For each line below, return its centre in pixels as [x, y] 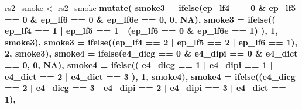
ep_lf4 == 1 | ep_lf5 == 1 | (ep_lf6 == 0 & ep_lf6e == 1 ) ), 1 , [141, 31]
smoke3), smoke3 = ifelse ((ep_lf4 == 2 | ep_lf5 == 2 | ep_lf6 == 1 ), [151, 42]
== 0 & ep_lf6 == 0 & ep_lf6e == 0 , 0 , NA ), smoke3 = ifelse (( [140, 19]
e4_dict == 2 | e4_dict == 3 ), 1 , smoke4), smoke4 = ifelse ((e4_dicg [150, 76]
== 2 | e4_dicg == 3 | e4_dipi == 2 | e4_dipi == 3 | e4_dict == [145, 88]
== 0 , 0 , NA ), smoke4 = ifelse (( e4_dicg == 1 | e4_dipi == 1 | [139, 64]
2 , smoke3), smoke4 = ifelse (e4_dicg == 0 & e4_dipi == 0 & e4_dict [151, 53]
